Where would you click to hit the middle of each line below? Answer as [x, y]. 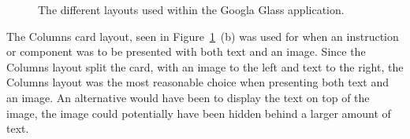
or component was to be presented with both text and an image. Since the [186, 51]
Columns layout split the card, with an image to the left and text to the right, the [205, 66]
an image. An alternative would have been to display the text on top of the [188, 97]
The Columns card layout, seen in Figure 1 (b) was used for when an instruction [203, 36]
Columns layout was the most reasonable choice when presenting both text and [198, 82]
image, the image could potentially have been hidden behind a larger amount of [199, 113]
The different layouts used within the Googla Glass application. [191, 9]
